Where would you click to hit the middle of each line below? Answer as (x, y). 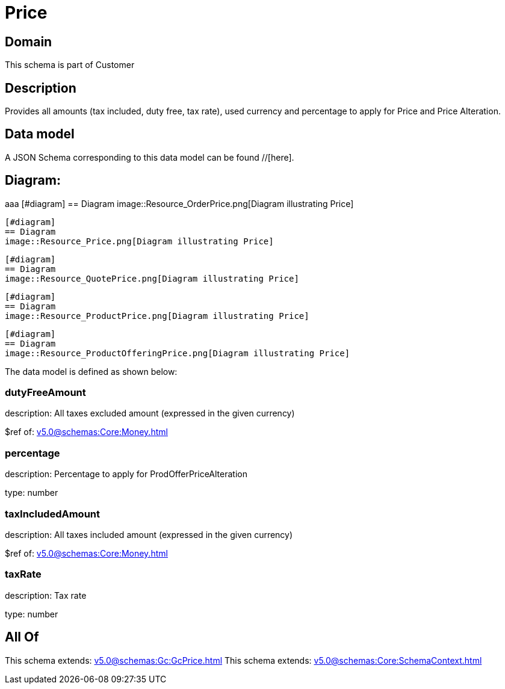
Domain (29, 42)
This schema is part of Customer (70, 65)
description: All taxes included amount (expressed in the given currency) (149, 534)
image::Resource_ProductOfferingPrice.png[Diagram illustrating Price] (178, 353)
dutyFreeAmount (45, 393)
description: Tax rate (46, 595)
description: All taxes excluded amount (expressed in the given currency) (150, 413)
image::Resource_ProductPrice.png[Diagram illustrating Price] (157, 316)
